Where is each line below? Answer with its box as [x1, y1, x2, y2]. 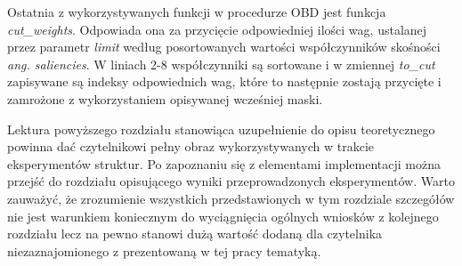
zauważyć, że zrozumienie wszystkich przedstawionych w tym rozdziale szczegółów [7, 189, 455, 207]
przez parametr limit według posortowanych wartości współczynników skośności [7, 37, 441, 56]
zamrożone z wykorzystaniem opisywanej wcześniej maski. [7, 89, 323, 108]
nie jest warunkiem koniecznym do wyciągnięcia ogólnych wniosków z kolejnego [7, 206, 439, 225]
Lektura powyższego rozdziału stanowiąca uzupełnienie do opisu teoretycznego [7, 119, 435, 138]
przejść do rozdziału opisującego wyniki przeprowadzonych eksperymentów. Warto [7, 172, 455, 190]
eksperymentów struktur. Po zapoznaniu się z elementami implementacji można [7, 154, 442, 173]
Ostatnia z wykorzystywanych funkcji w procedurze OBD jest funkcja [7, 3, 386, 20]
